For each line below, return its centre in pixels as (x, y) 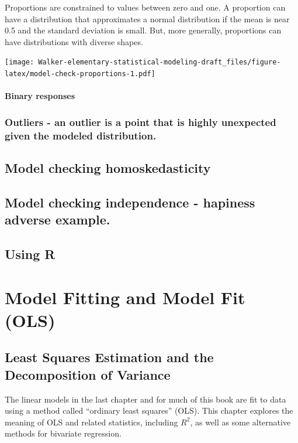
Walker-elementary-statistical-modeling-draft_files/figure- (160, 62)
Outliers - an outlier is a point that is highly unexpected (141, 122)
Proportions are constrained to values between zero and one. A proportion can (145, 7)
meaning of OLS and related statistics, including (91, 422)
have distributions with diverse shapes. (74, 41)
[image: (20, 62)
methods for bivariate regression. (63, 433)
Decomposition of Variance (88, 374)
